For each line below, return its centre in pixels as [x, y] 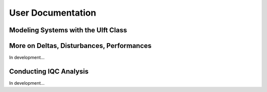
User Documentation [53, 13]
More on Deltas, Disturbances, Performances [80, 46]
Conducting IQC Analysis [49, 71]
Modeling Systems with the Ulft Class [68, 30]
